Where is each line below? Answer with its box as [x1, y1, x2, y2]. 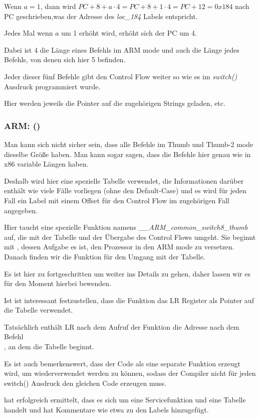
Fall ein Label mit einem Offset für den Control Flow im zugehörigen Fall [4, 195, 229, 205]
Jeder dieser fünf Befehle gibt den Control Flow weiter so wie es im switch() [4, 71, 237, 81]
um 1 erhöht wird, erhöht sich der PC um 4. [61, 28, 197, 38]
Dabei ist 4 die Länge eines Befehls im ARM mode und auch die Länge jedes [4, 44, 239, 55]
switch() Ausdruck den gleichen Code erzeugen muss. [4, 377, 166, 388]
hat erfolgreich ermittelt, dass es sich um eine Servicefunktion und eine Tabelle [4, 394, 246, 405]
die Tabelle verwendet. [4, 305, 73, 315]
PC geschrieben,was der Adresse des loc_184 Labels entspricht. [4, 11, 198, 21]
